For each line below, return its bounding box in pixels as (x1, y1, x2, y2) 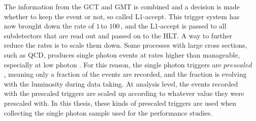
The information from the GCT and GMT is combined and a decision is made (4, 1, 240, 11)
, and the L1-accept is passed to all (121, 21, 226, 31)
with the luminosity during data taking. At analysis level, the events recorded (4, 78, 238, 89)
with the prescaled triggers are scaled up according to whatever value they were (4, 88, 244, 98)
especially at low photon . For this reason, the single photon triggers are (4, 59, 222, 69)
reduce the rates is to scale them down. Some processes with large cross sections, (4, 40, 247, 50)
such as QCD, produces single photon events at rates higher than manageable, (4, 49, 240, 60)
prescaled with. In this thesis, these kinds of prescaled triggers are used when (4, 97, 236, 108)
